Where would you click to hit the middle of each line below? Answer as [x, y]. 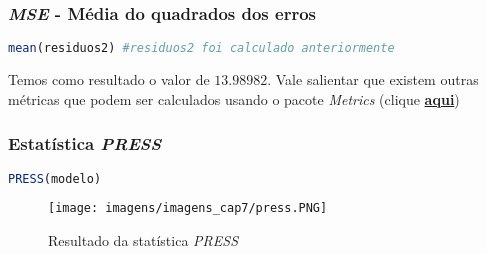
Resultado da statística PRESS [143, 240]
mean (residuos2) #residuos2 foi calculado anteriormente [201, 48]
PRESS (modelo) [55, 178]
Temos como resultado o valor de [109, 79]
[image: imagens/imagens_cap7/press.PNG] [188, 208]
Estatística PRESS [85, 143]
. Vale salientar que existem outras [373, 79]
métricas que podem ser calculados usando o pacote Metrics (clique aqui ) [234, 98]
